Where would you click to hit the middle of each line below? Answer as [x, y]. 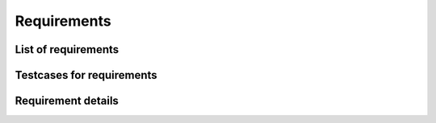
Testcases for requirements [86, 75]
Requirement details [67, 101]
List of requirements [67, 49]
